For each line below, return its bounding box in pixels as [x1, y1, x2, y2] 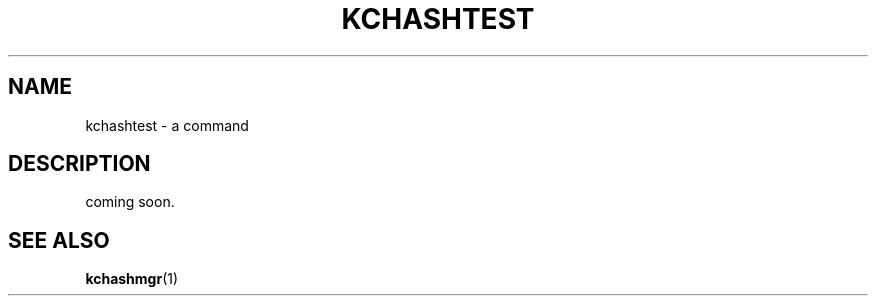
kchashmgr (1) [85, 270, 179, 288]
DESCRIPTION [8, 151, 151, 177]
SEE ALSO [8, 227, 110, 253]
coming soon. [85, 193, 175, 211]
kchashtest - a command [85, 116, 249, 134]
